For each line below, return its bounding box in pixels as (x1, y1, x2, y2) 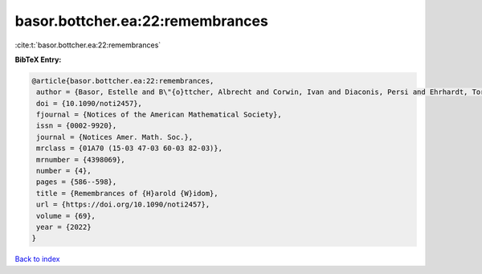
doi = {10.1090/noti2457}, (36, 99, 142, 108)
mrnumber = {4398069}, (36, 155, 126, 164)
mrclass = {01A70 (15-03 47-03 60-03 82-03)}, (36, 144, 223, 153)
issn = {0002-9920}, (36, 121, 117, 130)
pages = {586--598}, (36, 178, 117, 186)
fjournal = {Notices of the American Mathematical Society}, (36, 110, 282, 120)
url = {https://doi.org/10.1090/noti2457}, (36, 200, 210, 209)
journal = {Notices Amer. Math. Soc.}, (36, 133, 193, 141)
